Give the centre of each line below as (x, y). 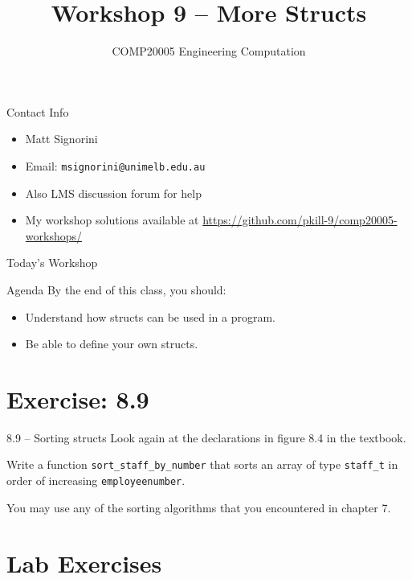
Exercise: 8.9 (78, 398)
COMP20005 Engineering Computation (209, 51)
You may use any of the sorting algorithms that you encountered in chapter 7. (199, 507)
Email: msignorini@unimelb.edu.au (115, 165)
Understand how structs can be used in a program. (150, 316)
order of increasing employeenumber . (96, 480)
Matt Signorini (61, 139)
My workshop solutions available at (112, 220)
